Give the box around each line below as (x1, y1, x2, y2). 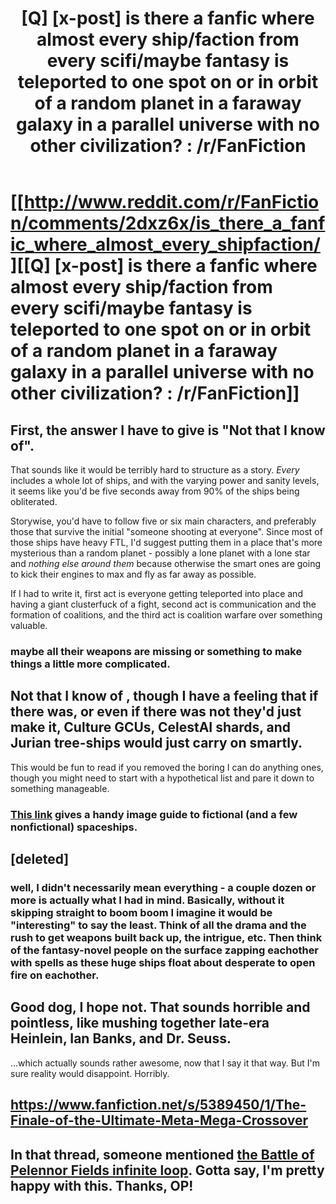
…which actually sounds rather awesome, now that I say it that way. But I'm (10, 1057, 320, 1069)
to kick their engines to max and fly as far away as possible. (10, 568, 257, 580)
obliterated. (10, 496, 58, 507)
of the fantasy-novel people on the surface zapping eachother (10, 943, 320, 957)
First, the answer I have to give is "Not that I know (10, 422, 326, 439)
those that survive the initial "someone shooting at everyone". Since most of (10, 526, 323, 537)
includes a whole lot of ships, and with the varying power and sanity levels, (10, 475, 320, 486)
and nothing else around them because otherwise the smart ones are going (10, 558, 321, 569)
